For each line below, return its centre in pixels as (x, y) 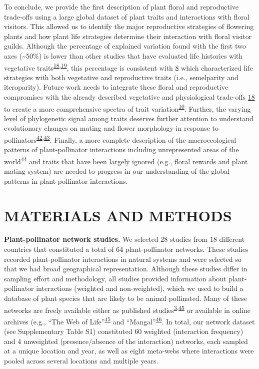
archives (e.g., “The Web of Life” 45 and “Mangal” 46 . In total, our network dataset (129, 320)
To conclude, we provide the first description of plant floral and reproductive (121, 7)
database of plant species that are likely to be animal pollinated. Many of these (125, 298)
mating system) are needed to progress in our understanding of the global (117, 171)
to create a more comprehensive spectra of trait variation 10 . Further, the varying (127, 108)
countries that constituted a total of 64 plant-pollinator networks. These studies (126, 249)
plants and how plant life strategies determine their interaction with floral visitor (128, 36)
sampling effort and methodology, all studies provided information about (115, 278)
